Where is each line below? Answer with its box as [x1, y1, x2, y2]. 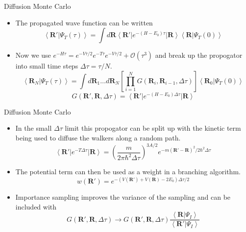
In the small [15, 123, 52, 133]
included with [15, 201, 57, 211]
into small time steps [15, 61, 78, 71]
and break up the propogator [155, 50, 243, 60]
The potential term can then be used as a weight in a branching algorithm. [15, 166, 241, 177]
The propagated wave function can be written [15, 17, 153, 27]
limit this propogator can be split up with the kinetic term [65, 123, 241, 133]
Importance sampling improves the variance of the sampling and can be [15, 192, 231, 202]
